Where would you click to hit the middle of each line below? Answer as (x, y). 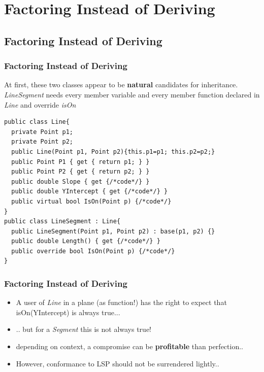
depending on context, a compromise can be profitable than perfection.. (129, 346)
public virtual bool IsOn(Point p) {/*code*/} (91, 201)
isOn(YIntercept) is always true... (68, 312)
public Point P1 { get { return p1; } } (80, 162)
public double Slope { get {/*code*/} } (80, 181)
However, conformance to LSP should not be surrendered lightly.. (118, 363)
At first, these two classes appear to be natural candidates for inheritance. (121, 84)
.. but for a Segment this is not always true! (84, 329)
